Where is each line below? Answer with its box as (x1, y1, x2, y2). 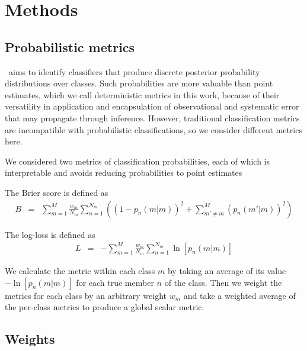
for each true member (76, 276, 154, 288)
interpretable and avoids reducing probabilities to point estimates (5, 166, 242, 179)
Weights (5, 330, 55, 348)
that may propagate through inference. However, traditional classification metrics (5, 111, 300, 124)
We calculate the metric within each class (5, 264, 155, 276)
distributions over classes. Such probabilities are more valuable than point (5, 77, 273, 89)
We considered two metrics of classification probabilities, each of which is (5, 154, 270, 167)
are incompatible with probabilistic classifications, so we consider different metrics (5, 123, 302, 136)
